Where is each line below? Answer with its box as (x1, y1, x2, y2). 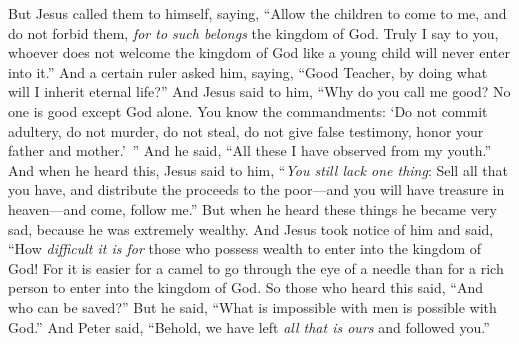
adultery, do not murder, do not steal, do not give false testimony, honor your (8, 120, 484, 141)
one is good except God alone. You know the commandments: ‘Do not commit (8, 100, 488, 121)
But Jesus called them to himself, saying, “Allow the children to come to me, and (8, 3, 507, 23)
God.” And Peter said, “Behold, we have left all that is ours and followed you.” (8, 316, 490, 337)
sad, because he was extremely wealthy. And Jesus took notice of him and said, (8, 218, 494, 239)
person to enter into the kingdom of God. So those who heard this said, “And (8, 277, 483, 298)
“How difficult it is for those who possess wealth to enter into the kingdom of (8, 238, 482, 259)
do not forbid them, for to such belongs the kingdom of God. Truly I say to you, (8, 22, 499, 43)
